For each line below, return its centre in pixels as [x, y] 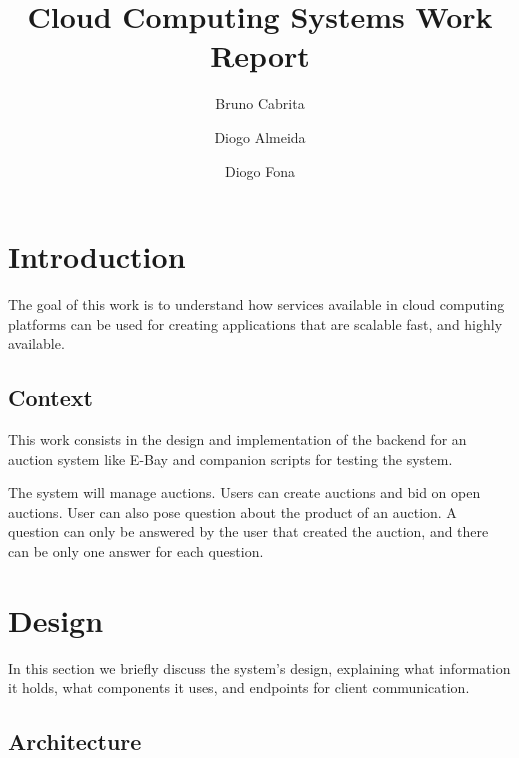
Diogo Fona [259, 170]
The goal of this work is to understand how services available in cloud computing [256, 304]
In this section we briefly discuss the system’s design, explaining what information [259, 667]
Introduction [97, 256]
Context [50, 397]
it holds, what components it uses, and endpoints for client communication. [239, 687]
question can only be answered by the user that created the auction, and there [248, 531]
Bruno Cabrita [260, 103]
